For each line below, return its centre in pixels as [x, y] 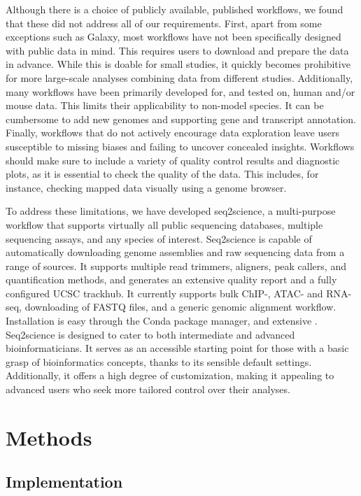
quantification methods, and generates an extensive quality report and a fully [171, 279]
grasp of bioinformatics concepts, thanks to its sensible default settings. [159, 361]
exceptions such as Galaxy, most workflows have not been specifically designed [174, 37]
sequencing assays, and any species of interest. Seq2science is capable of [159, 238]
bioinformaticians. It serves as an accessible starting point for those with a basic [177, 348]
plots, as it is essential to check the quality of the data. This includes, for [162, 174]
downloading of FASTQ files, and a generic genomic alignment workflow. [180, 307]
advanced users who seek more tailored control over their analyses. [148, 389]
